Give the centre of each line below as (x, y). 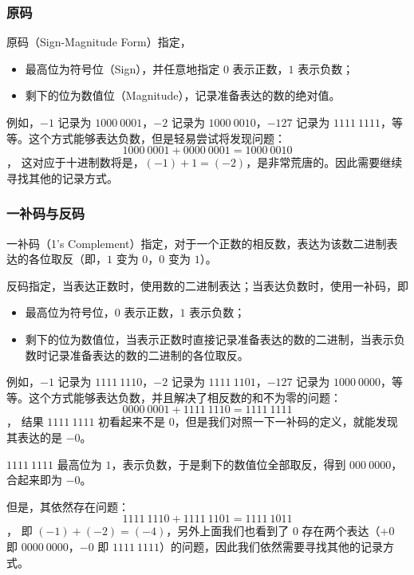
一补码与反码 (46, 213)
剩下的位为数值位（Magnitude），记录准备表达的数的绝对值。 (183, 95)
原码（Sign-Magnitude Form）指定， (99, 42)
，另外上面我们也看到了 (228, 531)
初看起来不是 (132, 421)
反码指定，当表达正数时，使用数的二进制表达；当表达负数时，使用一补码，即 (207, 285)
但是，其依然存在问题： (68, 506)
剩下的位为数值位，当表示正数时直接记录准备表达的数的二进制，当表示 (209, 339)
